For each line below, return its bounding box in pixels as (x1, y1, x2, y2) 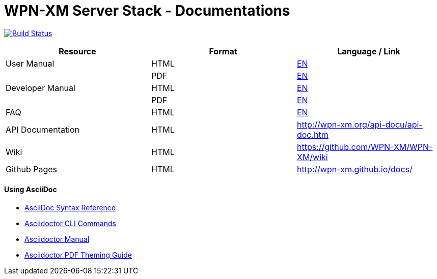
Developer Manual (6, 82, 75, 93)
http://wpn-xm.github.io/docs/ (296, 164, 413, 174)
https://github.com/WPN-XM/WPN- (296, 141, 433, 152)
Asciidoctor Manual (24, 234, 90, 243)
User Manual (6, 58, 54, 69)
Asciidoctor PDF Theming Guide (24, 250, 132, 259)
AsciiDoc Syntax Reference (24, 203, 116, 212)
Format (209, 46, 237, 56)
